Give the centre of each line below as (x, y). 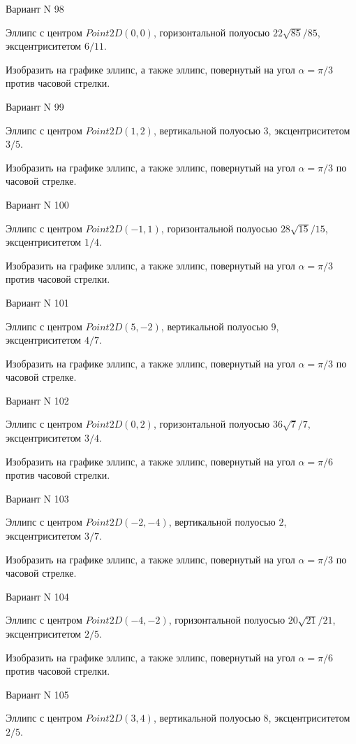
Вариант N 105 (37, 694)
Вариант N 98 (35, 8)
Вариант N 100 (37, 204)
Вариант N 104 (37, 596)
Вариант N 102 (37, 400)
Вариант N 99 (35, 106)
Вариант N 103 (37, 498)
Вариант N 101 (37, 302)
